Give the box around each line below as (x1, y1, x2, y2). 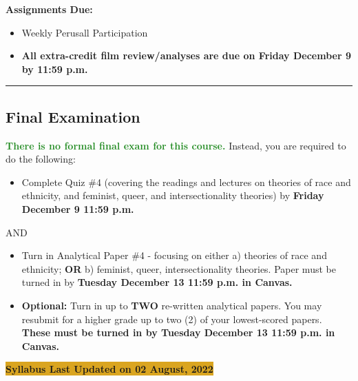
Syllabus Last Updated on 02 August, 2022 (6, 362, 213, 376)
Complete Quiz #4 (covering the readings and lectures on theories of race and (21, 174, 351, 189)
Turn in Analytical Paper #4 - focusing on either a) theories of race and (21, 248, 327, 262)
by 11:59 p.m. (21, 61, 88, 76)
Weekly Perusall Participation (21, 25, 148, 39)
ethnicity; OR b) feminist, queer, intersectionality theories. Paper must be (21, 261, 336, 276)
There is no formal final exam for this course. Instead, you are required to (6, 138, 346, 152)
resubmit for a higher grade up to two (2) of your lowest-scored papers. (21, 311, 322, 326)
